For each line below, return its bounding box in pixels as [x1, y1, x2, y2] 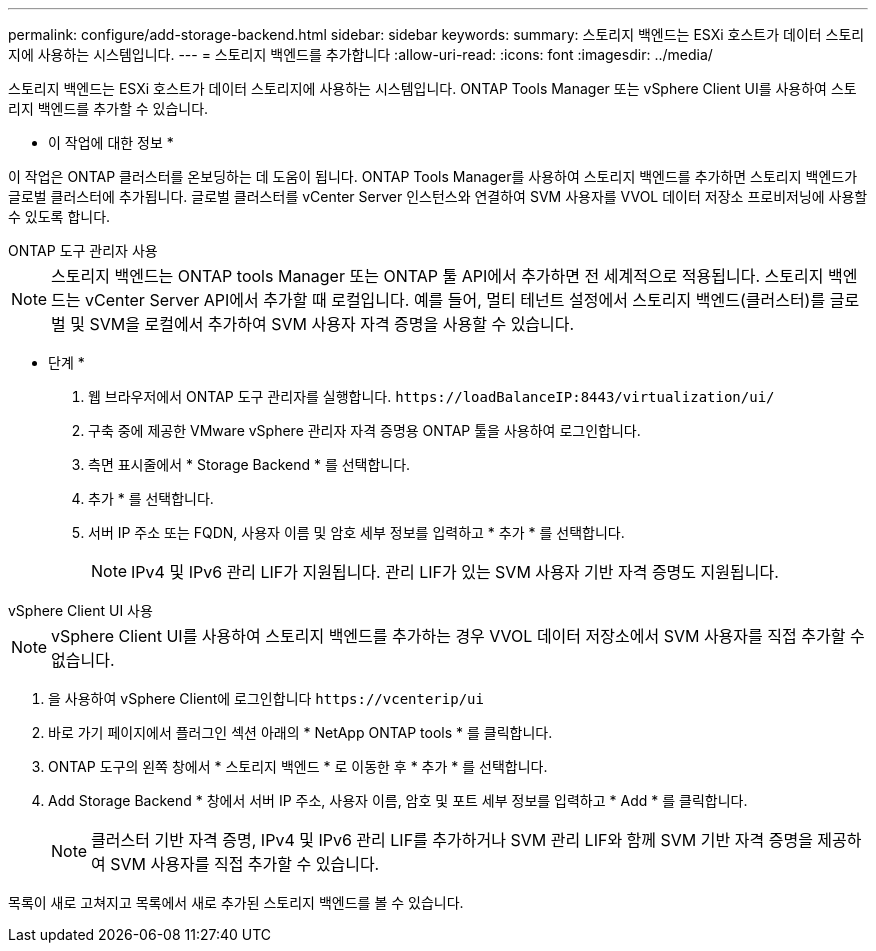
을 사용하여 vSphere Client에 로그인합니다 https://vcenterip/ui [48, 690, 484, 707]
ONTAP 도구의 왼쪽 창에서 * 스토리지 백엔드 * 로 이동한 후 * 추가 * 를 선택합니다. [48, 758, 548, 775]
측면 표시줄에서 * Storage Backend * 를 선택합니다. [88, 456, 411, 473]
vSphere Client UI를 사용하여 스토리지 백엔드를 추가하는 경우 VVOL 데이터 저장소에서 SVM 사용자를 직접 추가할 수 [51, 626, 865, 646]
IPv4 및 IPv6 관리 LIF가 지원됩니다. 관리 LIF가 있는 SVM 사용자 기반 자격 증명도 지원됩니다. [131, 562, 779, 582]
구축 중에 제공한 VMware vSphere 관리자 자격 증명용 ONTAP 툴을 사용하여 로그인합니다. [88, 422, 641, 439]
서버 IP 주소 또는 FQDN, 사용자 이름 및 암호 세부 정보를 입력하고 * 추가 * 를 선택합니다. [88, 524, 625, 541]
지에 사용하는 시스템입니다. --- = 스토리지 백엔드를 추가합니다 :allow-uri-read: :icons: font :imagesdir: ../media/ [8, 46, 713, 63]
